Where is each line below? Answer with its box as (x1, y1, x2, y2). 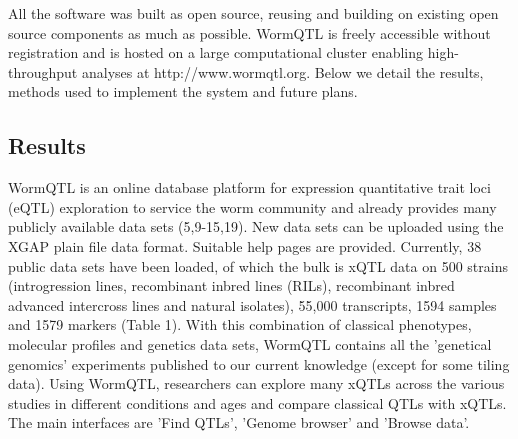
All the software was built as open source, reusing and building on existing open (8, 3, 499, 23)
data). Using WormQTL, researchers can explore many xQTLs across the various (8, 373, 505, 394)
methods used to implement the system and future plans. (8, 81, 358, 102)
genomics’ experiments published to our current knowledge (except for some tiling (8, 353, 510, 374)
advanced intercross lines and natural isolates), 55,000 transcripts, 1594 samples (8, 294, 497, 315)
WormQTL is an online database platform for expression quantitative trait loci (8, 177, 491, 198)
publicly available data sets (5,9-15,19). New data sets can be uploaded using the (8, 216, 504, 237)
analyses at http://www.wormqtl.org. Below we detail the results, (81, 61, 484, 82)
